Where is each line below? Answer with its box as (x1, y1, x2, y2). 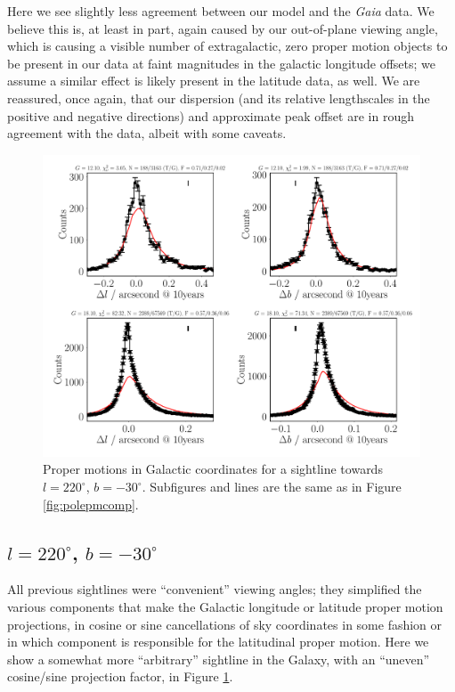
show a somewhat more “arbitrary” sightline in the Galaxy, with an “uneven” (7, 649, 430, 668)
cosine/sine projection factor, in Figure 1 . (7, 667, 233, 686)
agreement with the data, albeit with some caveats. (7, 124, 287, 142)
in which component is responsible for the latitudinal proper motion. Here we (7, 632, 429, 651)
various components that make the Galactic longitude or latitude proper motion (7, 598, 443, 616)
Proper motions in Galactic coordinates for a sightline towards (43, 460, 383, 478)
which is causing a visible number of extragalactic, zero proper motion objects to (7, 37, 448, 55)
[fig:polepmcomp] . (43, 494, 139, 513)
